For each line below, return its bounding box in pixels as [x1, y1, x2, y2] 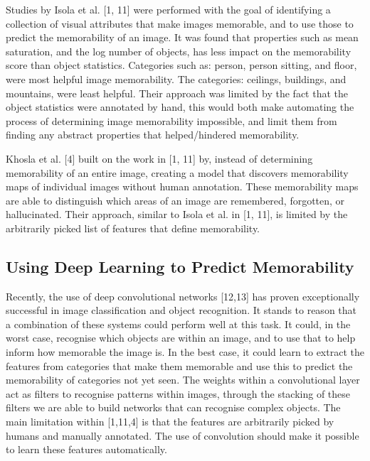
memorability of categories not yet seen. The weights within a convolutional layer [6, 372, 360, 387]
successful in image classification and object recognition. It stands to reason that [6, 303, 357, 318]
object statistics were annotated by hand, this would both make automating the [6, 99, 354, 114]
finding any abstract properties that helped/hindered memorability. [6, 127, 300, 142]
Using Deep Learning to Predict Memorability [6, 255, 354, 277]
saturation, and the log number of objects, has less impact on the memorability [6, 43, 351, 58]
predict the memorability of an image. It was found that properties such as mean [6, 30, 359, 45]
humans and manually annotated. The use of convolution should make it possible [6, 428, 359, 443]
